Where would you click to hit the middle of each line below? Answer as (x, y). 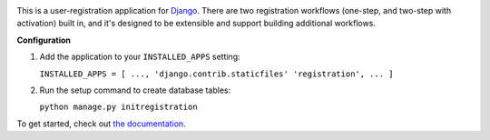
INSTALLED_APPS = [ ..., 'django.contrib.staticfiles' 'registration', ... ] (216, 74)
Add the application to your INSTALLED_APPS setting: (140, 57)
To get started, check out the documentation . (101, 124)
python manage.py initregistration (119, 107)
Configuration (44, 40)
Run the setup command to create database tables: (135, 90)
